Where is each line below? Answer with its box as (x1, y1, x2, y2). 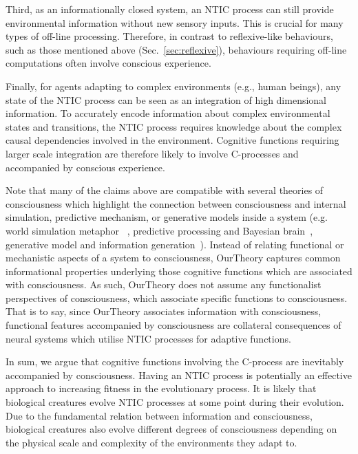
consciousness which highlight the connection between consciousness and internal (6, 196, 346, 210)
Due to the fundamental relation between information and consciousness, (6, 408, 313, 422)
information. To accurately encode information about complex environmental (6, 106, 330, 120)
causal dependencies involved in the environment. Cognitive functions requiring (6, 133, 339, 147)
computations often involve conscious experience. (6, 56, 211, 70)
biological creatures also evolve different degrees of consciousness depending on (6, 422, 337, 436)
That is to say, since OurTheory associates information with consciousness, (6, 304, 322, 318)
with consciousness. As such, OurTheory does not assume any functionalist (6, 277, 322, 292)
